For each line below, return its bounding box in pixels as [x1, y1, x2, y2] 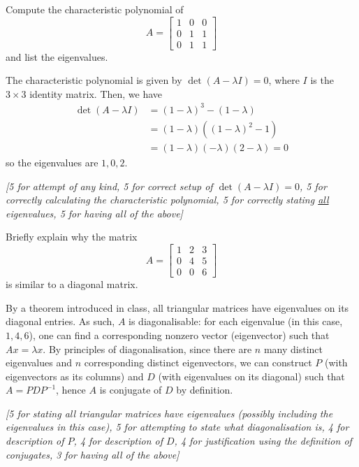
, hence [56, 382, 86, 397]
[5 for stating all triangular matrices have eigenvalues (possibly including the [6, 405, 333, 420]
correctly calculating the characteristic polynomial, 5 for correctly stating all [6, 192, 329, 207]
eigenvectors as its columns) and [6, 368, 144, 383]
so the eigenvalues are [6, 155, 98, 170]
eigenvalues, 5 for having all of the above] [6, 206, 183, 220]
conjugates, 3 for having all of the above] [6, 447, 179, 461]
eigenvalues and [6, 355, 72, 370]
